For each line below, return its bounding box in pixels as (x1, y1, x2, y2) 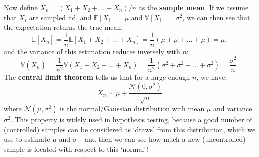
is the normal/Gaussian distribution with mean (60, 103, 205, 113)
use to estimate (4, 134, 50, 144)
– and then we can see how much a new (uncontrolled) (79, 134, 246, 144)
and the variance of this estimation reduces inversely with (4, 46, 180, 56)
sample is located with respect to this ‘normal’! (4, 143, 148, 154)
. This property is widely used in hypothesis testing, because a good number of (10, 114, 252, 124)
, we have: (196, 71, 227, 82)
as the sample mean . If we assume (138, 2, 249, 12)
